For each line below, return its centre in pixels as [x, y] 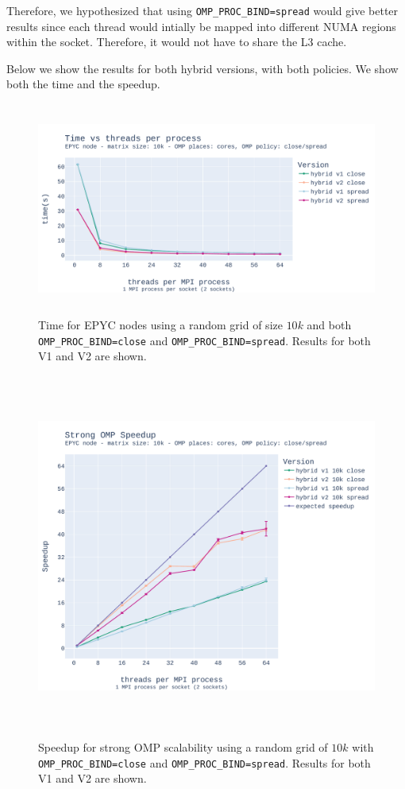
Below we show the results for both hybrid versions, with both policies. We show [202, 68]
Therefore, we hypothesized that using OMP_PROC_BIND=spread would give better [202, 10]
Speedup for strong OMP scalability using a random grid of [183, 747]
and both [329, 325]
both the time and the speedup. [83, 84]
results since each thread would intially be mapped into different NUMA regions [201, 26]
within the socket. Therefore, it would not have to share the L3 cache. [177, 42]
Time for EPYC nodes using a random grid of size [160, 325]
